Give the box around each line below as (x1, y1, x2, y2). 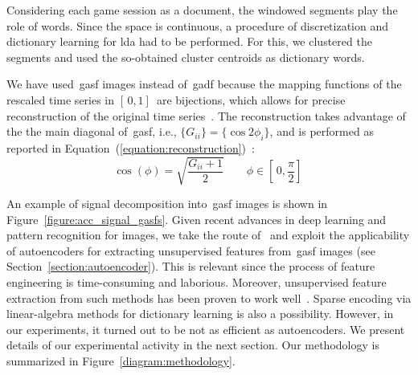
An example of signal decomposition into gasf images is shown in (6, 195, 328, 212)
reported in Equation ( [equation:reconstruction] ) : (6, 139, 255, 156)
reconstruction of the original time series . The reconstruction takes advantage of (6, 107, 406, 124)
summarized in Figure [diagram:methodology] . (6, 353, 236, 369)
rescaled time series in (6, 91, 115, 108)
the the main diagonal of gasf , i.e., (6, 123, 177, 140)
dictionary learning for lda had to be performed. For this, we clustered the (6, 33, 372, 50)
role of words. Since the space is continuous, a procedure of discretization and (6, 17, 389, 34)
